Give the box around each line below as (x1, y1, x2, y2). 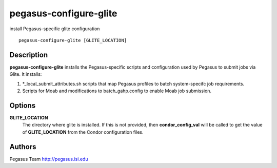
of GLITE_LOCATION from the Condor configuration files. (22, 129, 144, 135)
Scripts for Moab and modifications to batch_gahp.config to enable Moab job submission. (22, 88, 212, 94)
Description (9, 50, 48, 59)
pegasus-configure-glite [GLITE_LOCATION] (18, 37, 127, 43)
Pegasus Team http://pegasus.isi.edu (9, 156, 88, 162)
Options (9, 101, 36, 110)
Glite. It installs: (9, 71, 42, 77)
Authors (9, 142, 36, 151)
